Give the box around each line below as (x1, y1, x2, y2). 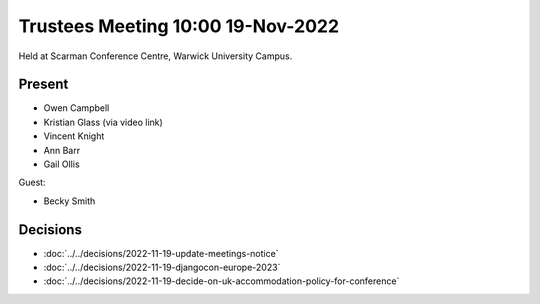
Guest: (18, 176, 46, 189)
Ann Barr (43, 144, 80, 156)
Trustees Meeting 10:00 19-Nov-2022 (18, 15, 340, 37)
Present (18, 76, 69, 93)
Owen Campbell (43, 102, 110, 114)
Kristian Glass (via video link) (43, 116, 164, 128)
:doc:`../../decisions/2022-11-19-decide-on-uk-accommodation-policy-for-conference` (43, 275, 400, 287)
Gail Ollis (43, 158, 80, 170)
